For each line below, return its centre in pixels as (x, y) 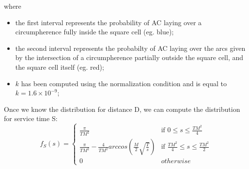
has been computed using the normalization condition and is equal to (124, 83)
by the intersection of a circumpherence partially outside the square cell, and (129, 57)
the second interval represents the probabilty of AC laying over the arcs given (130, 48)
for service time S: (31, 118)
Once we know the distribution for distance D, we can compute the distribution (122, 109)
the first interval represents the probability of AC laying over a (109, 22)
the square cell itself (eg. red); (60, 67)
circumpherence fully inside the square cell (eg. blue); (94, 32)
